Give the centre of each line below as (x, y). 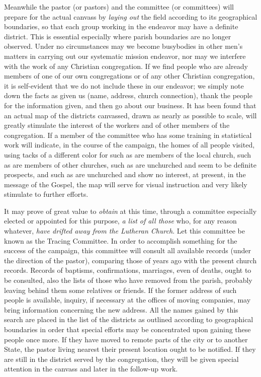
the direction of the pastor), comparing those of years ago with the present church (130, 260)
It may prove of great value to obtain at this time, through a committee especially (130, 211)
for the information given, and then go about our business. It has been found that (130, 105)
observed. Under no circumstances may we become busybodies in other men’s (123, 46)
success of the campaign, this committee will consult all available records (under (127, 250)
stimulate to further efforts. (46, 194)
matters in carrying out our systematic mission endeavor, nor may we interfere (125, 56)
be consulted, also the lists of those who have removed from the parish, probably (128, 280)
